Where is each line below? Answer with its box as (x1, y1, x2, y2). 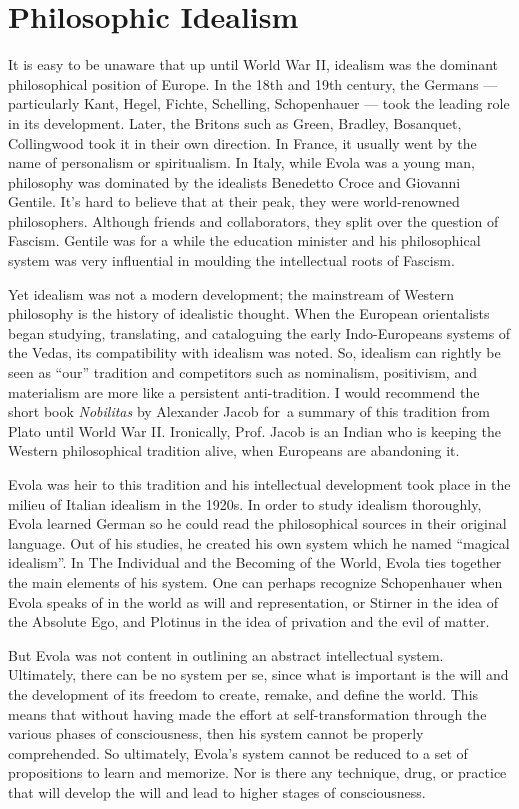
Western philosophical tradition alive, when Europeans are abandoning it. (8, 440, 460, 461)
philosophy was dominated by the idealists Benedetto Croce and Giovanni (8, 171, 461, 192)
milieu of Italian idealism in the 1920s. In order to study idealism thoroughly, (8, 493, 482, 514)
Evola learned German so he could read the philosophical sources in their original (8, 513, 507, 534)
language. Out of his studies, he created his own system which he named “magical (8, 532, 510, 553)
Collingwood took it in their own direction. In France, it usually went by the (8, 132, 477, 153)
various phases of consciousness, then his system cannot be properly (8, 723, 424, 744)
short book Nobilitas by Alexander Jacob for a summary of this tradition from (8, 401, 490, 422)
